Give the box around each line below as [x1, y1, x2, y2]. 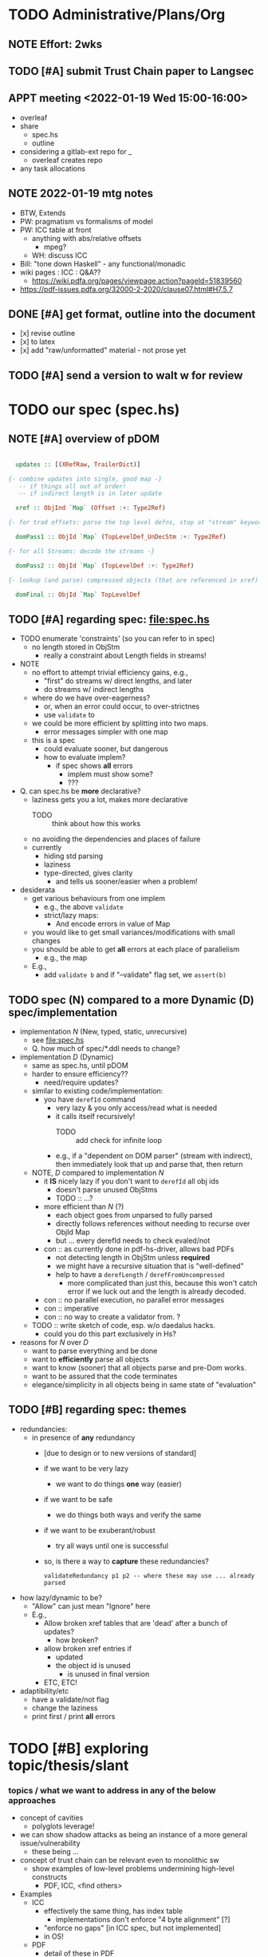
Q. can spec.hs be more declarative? [19, 786, 141, 796]
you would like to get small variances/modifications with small [31, 927, 235, 937]
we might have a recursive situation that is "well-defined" [55, 1261, 245, 1271]
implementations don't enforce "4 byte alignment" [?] [55, 1915, 231, 1924]
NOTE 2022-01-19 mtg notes [8, 187, 154, 200]
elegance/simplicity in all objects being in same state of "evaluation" [31, 1380, 257, 1390]
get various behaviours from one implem [31, 894, 166, 903]
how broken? [55, 1635, 98, 1645]
